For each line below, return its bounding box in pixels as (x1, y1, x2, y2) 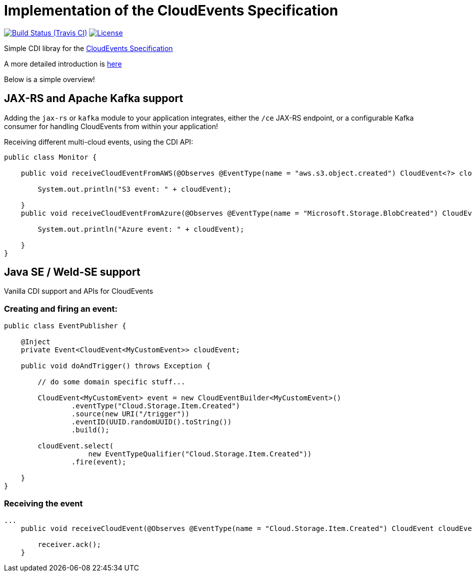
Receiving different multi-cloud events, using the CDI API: (4, 137, 193, 146)
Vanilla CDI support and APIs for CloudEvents (4, 287, 153, 296)
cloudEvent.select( (37, 442, 114, 450)
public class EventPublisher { (4, 322, 126, 330)
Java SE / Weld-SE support (4, 266, 140, 279)
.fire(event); (71, 458, 126, 466)
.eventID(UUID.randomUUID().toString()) (71, 418, 232, 426)
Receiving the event (4, 498, 83, 508)
